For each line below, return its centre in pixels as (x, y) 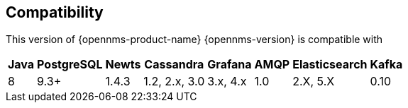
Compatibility (55, 12)
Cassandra (174, 65)
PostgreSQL (70, 65)
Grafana (230, 65)
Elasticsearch (330, 65)
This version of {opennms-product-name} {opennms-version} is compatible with (194, 40)
